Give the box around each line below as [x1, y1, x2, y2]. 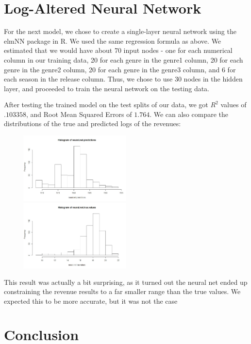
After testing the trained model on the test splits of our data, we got [4, 99, 208, 110]
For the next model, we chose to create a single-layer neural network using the [4, 26, 236, 36]
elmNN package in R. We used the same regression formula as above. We [4, 35, 221, 46]
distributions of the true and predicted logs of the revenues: [4, 118, 181, 129]
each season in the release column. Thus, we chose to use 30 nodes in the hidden [4, 74, 243, 84]
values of [220, 99, 247, 110]
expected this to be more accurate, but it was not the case [4, 295, 178, 306]
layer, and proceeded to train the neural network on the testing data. [4, 83, 210, 93]
